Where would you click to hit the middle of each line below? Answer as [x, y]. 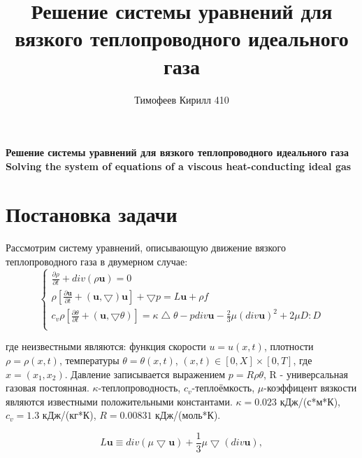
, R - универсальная [306, 374]
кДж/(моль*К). [188, 415]
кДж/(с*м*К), [310, 401]
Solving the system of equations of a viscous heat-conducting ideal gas [179, 166]
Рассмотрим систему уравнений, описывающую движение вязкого [146, 248]
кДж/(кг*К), [69, 415]
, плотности [289, 346]
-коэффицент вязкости [310, 388]
